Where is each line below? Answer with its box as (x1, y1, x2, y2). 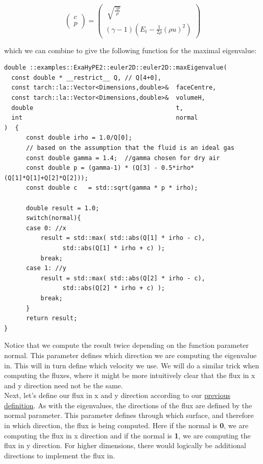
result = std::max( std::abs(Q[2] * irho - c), (40, 274, 205, 282)
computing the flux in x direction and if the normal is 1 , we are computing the (4, 430, 251, 440)
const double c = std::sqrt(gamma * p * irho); (26, 184, 198, 192)
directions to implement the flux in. (4, 450, 115, 460)
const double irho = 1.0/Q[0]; (26, 134, 132, 142)
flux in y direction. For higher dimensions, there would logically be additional (4, 440, 246, 451)
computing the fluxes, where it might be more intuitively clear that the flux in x (4, 370, 255, 381)
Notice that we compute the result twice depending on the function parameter (4, 340, 249, 350)
